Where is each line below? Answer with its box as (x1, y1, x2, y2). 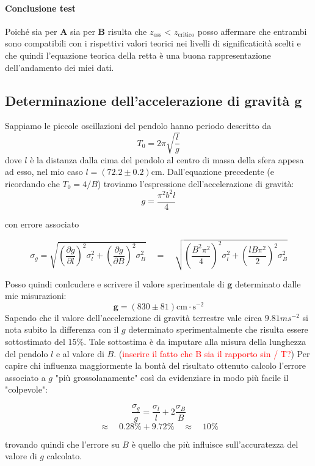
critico (178, 32, 195, 39)
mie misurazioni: (5, 289, 67, 302)
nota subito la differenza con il (5, 323, 119, 336)
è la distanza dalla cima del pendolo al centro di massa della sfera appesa (30, 153, 304, 166)
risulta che (107, 24, 147, 37)
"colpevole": (5, 383, 48, 396)
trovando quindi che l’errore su (5, 437, 120, 450)
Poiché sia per (5, 24, 57, 37)
